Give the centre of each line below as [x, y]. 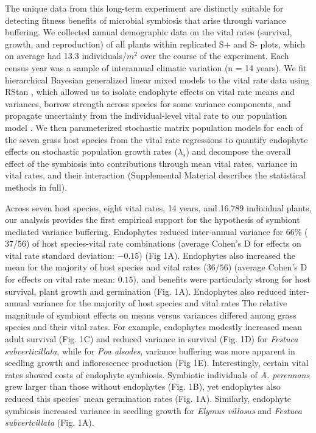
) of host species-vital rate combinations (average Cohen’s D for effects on [164, 243]
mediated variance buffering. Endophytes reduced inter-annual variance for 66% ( [156, 231]
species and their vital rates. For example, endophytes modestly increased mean [154, 327]
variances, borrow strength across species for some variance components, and [148, 103]
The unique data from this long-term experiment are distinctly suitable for [144, 8]
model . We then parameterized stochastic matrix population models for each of [154, 127]
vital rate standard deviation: [60, 255]
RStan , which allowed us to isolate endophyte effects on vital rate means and [150, 92]
